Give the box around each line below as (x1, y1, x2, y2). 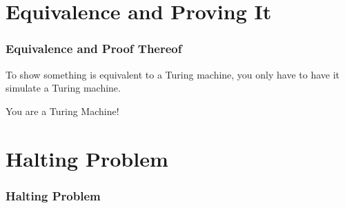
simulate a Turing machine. (6, 81, 121, 95)
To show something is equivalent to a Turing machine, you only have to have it (6, 67, 340, 81)
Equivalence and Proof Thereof (6, 40, 182, 57)
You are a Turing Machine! (6, 103, 119, 118)
